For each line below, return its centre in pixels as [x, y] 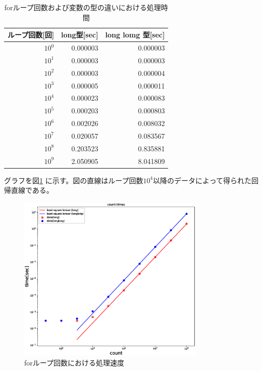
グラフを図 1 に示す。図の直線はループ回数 [74, 180]
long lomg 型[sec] [135, 35]
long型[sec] [80, 35]
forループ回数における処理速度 [74, 362]
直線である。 [32, 190]
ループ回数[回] [31, 35]
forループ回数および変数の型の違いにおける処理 [83, 7]
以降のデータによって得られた [202, 180]
